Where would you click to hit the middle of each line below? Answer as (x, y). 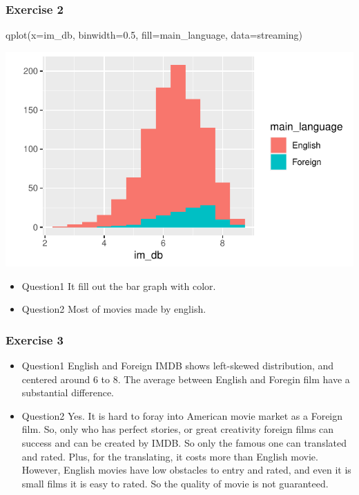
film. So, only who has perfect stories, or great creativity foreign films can (178, 429)
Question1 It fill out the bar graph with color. (119, 285)
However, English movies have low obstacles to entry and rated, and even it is (186, 470)
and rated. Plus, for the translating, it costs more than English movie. (170, 456)
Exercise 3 (35, 339)
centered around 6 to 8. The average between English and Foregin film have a (186, 379)
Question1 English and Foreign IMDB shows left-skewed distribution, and (178, 365)
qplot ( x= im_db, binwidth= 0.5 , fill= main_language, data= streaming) (154, 35)
